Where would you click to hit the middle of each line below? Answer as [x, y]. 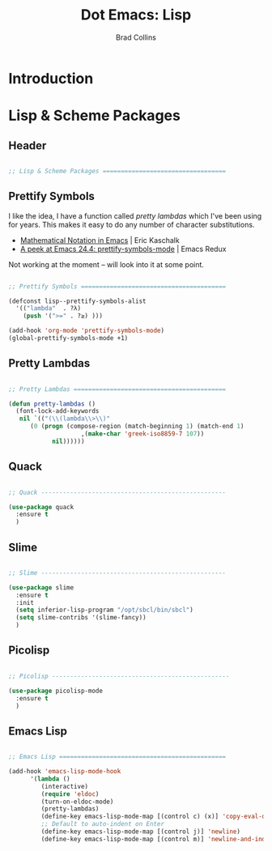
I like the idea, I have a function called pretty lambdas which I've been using [135, 215]
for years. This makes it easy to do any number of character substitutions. [132, 224]
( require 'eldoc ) [70, 794]
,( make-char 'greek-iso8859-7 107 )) [142, 434]
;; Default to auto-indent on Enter [102, 824]
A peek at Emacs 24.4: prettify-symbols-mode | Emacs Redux [123, 249]
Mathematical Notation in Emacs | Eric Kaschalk [100, 240]
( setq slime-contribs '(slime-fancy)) [81, 618]
